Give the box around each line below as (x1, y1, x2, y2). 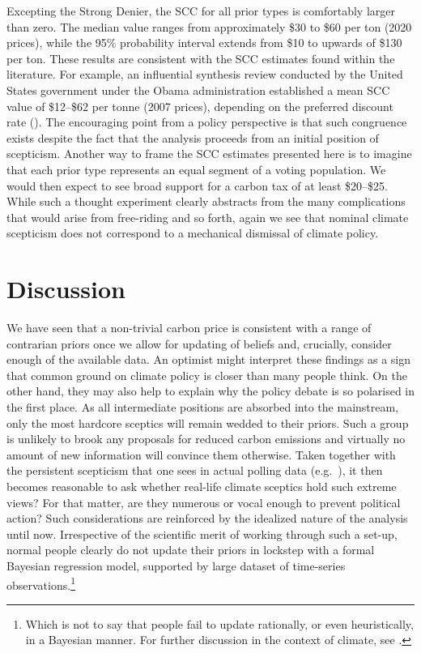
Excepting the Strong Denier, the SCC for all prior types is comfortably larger (6, 2, 396, 19)
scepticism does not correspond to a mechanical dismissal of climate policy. (6, 224, 379, 241)
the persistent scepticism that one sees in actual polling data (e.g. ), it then (6, 462, 383, 479)
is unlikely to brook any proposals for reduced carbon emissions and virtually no (6, 430, 406, 447)
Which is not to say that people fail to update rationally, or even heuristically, (25, 615, 414, 632)
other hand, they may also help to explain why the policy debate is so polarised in (6, 382, 415, 399)
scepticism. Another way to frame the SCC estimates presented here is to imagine (6, 145, 412, 162)
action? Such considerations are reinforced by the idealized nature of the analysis (6, 510, 408, 527)
